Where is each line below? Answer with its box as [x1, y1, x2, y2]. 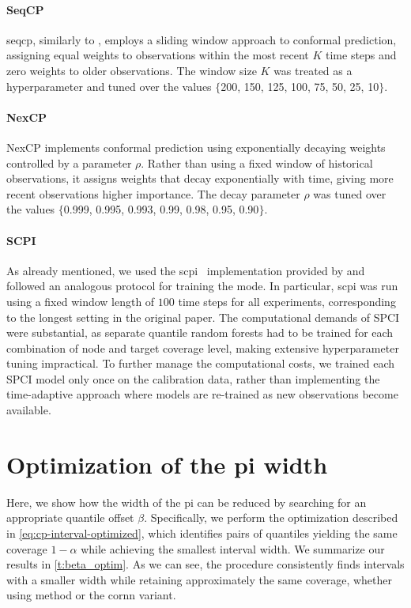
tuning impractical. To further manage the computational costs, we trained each [6, 355, 395, 372]
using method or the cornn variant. [6, 587, 176, 603]
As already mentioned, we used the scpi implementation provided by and [6, 262, 365, 278]
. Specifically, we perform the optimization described [144, 509, 398, 526]
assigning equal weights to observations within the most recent [6, 47, 309, 63]
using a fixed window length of [6, 293, 155, 309]
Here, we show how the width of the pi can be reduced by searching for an [6, 493, 367, 510]
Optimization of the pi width [6, 448, 328, 480]
